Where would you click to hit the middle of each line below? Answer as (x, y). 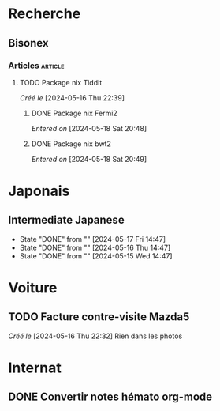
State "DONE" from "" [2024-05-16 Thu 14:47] (95, 247)
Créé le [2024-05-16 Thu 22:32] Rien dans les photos (95, 336)
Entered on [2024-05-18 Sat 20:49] (89, 159)
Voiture (33, 288)
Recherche (45, 14)
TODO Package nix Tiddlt (61, 82)
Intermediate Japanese (66, 220)
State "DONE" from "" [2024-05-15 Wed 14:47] (96, 256)
